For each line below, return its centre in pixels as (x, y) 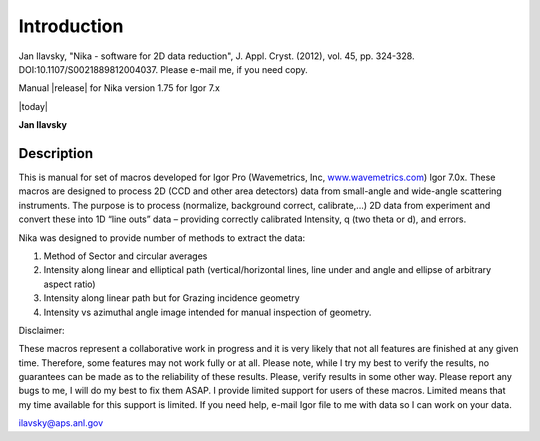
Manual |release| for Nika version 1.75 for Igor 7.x (119, 88)
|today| (33, 106)
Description (56, 153)
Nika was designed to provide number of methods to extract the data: (162, 237)
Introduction (71, 26)
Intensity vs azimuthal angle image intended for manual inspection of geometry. (207, 312)
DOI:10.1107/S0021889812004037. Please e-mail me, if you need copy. (163, 69)
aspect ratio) (69, 284)
